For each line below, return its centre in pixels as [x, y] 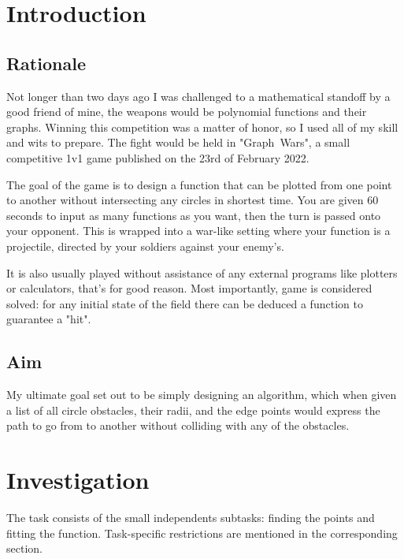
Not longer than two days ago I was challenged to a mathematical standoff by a [198, 96]
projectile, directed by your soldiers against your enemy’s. [145, 246]
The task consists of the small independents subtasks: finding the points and [191, 517]
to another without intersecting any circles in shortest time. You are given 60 [193, 200]
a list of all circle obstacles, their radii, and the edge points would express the [193, 410]
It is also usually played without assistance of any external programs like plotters [202, 272]
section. [24, 548]
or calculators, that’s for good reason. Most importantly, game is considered [189, 288]
